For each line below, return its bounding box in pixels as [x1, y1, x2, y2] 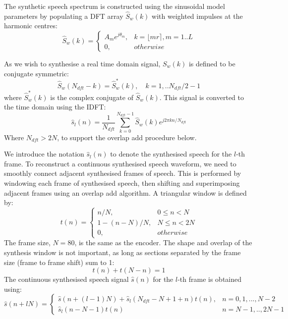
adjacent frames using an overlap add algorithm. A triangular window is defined [4, 187, 247, 198]
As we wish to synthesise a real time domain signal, [4, 58, 161, 68]
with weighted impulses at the [152, 10, 243, 21]
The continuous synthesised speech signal [4, 274, 129, 284]
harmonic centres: [4, 20, 58, 31]
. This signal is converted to [159, 92, 244, 102]
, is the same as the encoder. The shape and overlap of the [74, 237, 252, 248]
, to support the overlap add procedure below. [57, 132, 197, 142]
